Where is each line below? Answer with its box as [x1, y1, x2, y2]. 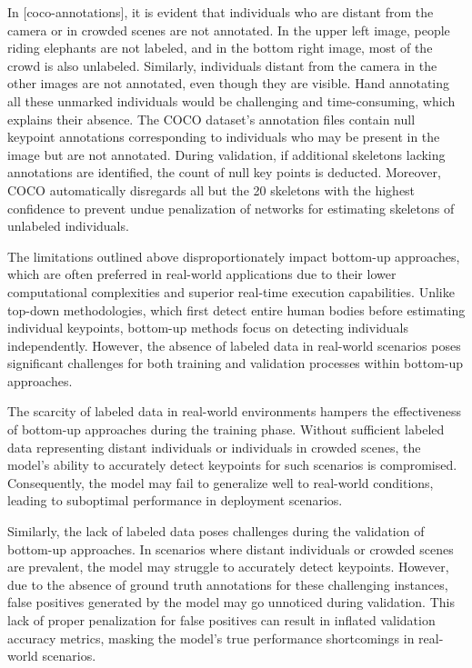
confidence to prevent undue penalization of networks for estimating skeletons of [7, 198, 455, 217]
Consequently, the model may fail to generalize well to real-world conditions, [7, 473, 434, 492]
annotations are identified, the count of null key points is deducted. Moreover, [7, 163, 441, 182]
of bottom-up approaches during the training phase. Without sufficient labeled [7, 420, 445, 439]
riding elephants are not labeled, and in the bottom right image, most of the [7, 38, 433, 57]
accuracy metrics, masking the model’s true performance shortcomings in [7, 628, 415, 647]
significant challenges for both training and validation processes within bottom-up [7, 354, 464, 373]
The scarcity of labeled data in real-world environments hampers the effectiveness [7, 402, 462, 421]
